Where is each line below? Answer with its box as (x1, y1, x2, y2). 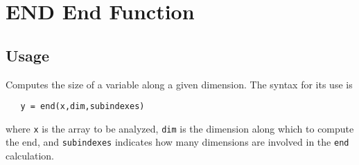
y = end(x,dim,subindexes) (20, 101, 145, 112)
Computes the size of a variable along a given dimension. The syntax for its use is (6, 77, 353, 91)
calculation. (6, 148, 55, 163)
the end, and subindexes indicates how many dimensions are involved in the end (6, 135, 349, 149)
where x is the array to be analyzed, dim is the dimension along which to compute (6, 121, 354, 135)
